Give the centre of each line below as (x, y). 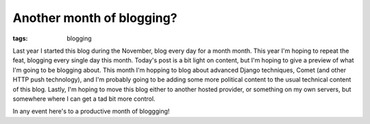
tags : (20, 38)
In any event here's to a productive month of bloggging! (91, 111)
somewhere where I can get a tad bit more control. (84, 99)
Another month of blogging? (95, 18)
